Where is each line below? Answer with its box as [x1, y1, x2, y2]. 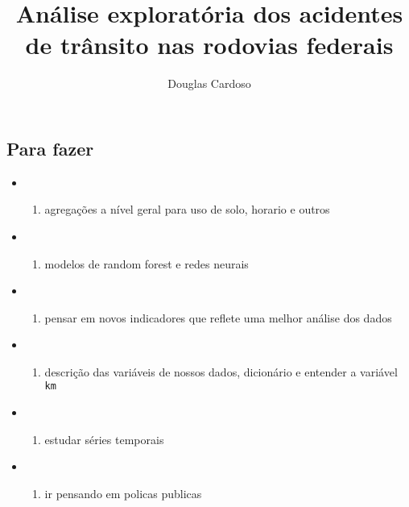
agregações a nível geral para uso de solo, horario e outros [44, 201, 330, 218]
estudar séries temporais [44, 430, 164, 447]
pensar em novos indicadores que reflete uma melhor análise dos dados [44, 309, 392, 326]
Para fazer [6, 135, 94, 160]
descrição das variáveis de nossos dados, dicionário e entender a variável [44, 363, 398, 380]
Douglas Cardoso [167, 75, 251, 92]
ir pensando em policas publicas [44, 484, 202, 501]
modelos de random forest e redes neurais [44, 255, 249, 272]
